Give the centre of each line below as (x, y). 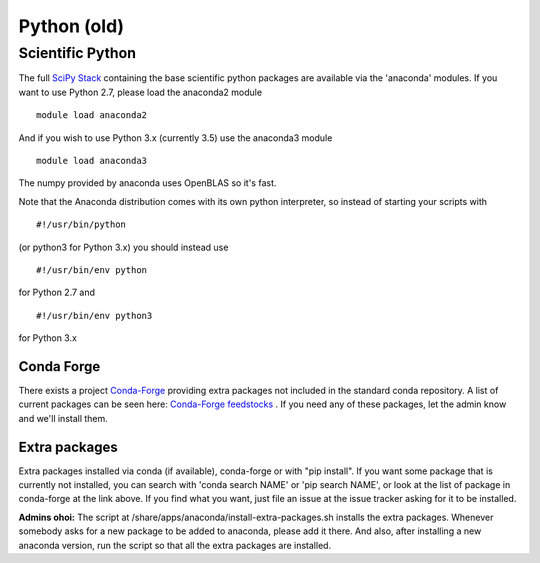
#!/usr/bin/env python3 (94, 315)
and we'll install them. (63, 418)
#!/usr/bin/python (81, 224)
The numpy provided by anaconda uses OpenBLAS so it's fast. (147, 183)
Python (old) (71, 26)
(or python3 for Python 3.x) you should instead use (123, 247)
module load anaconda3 (92, 160)
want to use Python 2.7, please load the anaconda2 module (140, 92)
